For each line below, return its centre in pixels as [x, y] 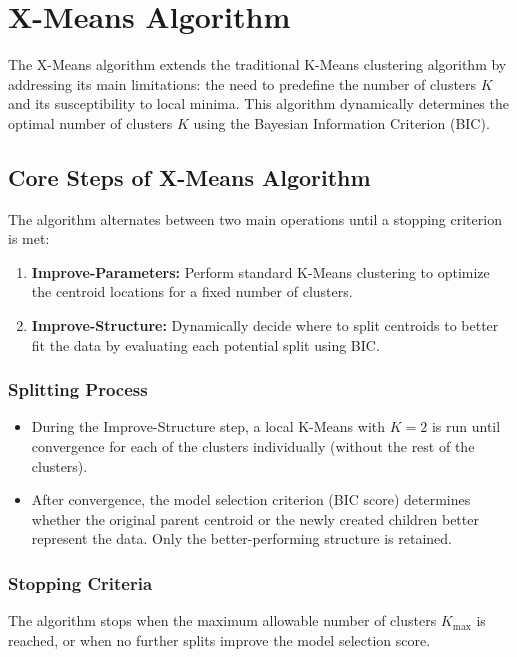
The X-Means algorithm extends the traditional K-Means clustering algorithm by [257, 64]
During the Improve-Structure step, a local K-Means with [208, 426]
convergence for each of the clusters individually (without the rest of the [253, 446]
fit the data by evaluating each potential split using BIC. [205, 344]
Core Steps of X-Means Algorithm [189, 176]
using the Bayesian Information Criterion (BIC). [341, 122]
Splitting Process [78, 389]
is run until [466, 426]
